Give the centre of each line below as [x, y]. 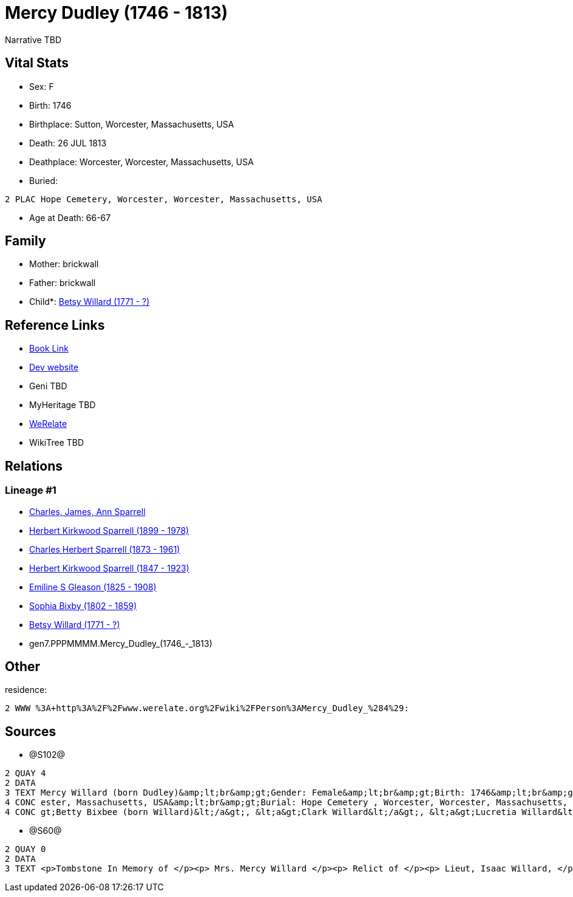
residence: [26, 690]
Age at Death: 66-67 [70, 217]
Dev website [54, 367]
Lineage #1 [31, 490]
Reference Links [55, 325]
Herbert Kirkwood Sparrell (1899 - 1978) [109, 530]
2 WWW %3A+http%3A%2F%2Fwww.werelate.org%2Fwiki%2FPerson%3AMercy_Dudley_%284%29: [207, 708]
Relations [34, 466]
